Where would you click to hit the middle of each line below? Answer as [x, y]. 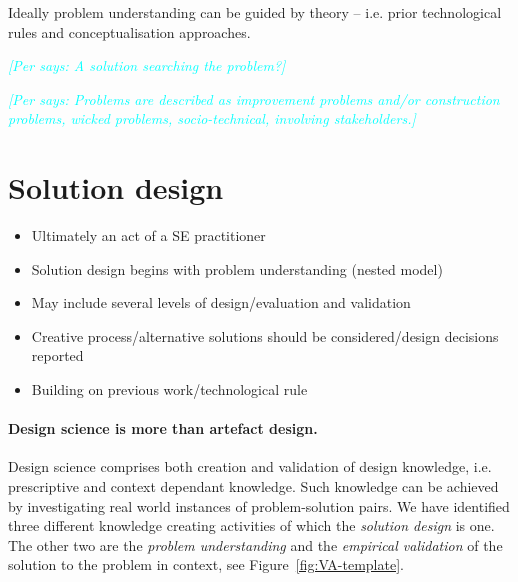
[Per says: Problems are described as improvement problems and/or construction [254, 98]
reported [57, 355]
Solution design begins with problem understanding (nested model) [237, 268]
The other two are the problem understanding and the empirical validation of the [255, 544]
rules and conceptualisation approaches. [129, 31]
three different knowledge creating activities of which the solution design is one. [251, 525]
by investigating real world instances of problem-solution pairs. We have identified [259, 505]
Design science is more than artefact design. [163, 428]
